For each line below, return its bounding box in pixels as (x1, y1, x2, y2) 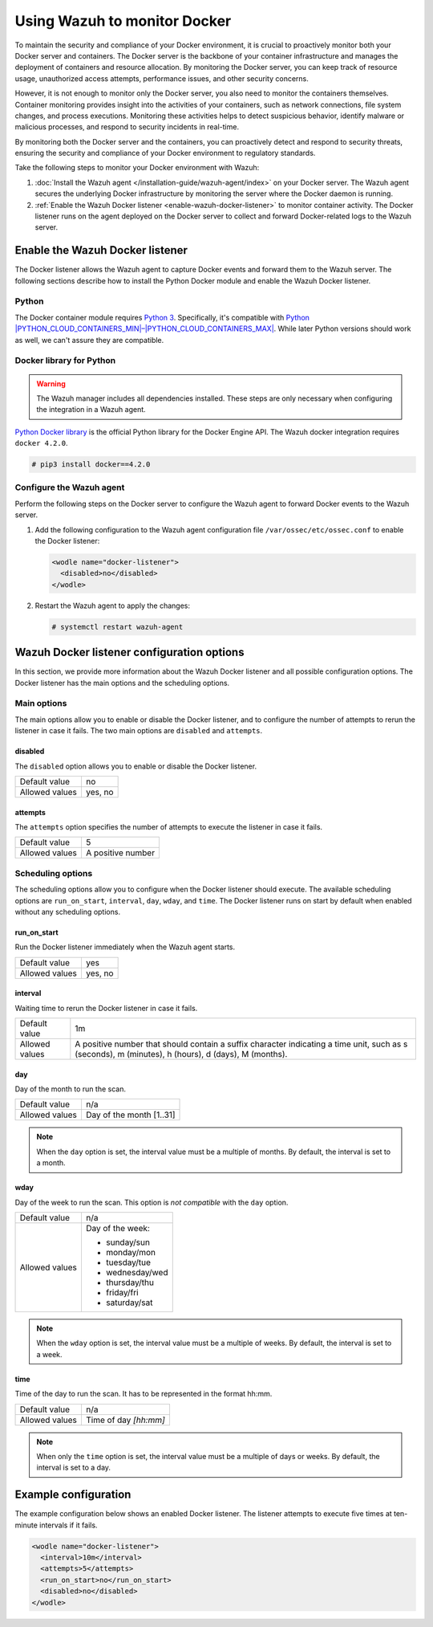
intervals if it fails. (38, 1520, 98, 1530)
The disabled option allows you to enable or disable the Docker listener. (14, 761, 257, 771)
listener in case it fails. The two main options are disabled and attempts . (14, 726, 263, 736)
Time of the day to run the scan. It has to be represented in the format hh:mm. (14, 1389, 273, 1399)
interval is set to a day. (36, 1462, 111, 1473)
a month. (36, 1158, 66, 1168)
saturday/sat (105, 1297, 153, 1308)
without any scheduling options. (14, 907, 120, 916)
